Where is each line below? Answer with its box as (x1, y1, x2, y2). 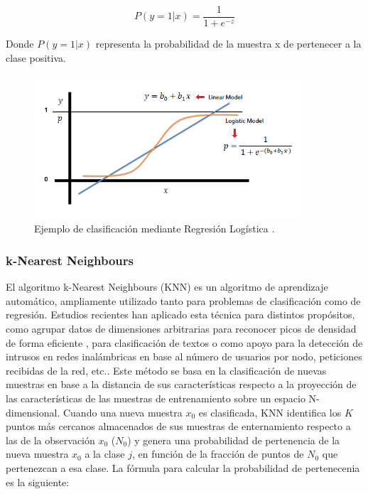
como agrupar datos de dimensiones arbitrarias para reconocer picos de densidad (6, 321, 357, 335)
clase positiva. (6, 50, 66, 65)
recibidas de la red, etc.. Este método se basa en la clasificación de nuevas (6, 363, 327, 377)
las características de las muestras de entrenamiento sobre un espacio (6, 390, 305, 405)
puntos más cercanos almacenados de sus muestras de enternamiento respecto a (6, 419, 351, 434)
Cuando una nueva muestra (63, 404, 183, 419)
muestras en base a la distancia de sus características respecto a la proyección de (6, 377, 357, 392)
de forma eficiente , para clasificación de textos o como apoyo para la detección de (6, 335, 363, 350)
